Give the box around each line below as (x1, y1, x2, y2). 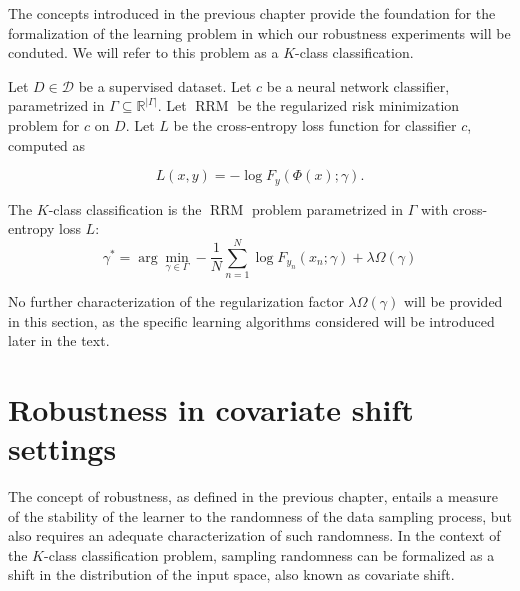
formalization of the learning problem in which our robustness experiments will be (8, 22, 511, 43)
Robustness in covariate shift (8, 388, 414, 429)
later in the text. (8, 330, 110, 351)
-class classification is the (48, 198, 202, 219)
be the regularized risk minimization (237, 95, 460, 116)
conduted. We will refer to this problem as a (8, 42, 279, 63)
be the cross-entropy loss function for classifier (173, 114, 457, 135)
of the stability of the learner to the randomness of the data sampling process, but (8, 505, 512, 526)
